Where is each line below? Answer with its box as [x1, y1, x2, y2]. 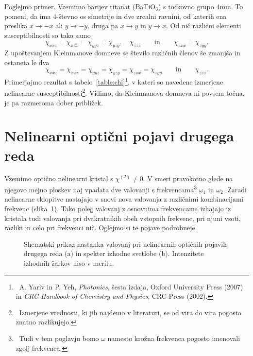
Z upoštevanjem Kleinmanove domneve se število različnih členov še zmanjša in [4, 48, 240, 58]
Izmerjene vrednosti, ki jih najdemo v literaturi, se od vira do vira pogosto [19, 307, 241, 317]
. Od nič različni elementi [166, 20, 241, 31]
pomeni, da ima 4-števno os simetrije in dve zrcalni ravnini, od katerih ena [4, 11, 227, 21]
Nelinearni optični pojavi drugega [4, 126, 234, 146]
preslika [4, 20, 28, 31]
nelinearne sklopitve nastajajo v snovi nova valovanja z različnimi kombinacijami [4, 194, 244, 204]
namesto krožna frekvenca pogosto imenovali [107, 333, 240, 343]
